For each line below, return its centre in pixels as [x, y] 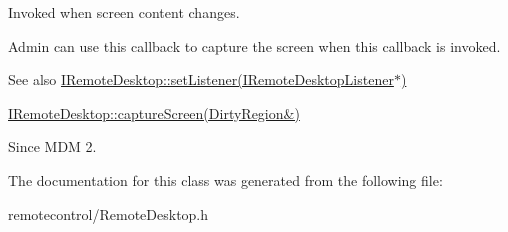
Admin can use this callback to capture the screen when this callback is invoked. [254, 45]
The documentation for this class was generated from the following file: [225, 179]
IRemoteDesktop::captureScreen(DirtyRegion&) [154, 112]
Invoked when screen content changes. [124, 12]
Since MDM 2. [52, 146]
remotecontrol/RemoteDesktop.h [108, 213]
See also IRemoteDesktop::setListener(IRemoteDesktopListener [201, 79]
